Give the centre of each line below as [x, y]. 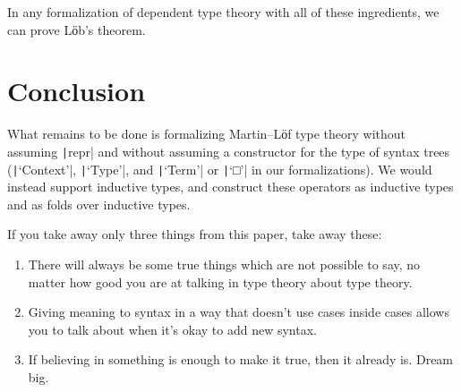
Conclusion [77, 91]
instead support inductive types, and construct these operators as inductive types [230, 187]
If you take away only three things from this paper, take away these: [195, 234]
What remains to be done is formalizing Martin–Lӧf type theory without [207, 134]
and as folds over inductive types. [99, 204]
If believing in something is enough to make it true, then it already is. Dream [241, 359]
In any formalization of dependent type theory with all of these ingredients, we [223, 12]
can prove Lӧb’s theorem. [77, 29]
